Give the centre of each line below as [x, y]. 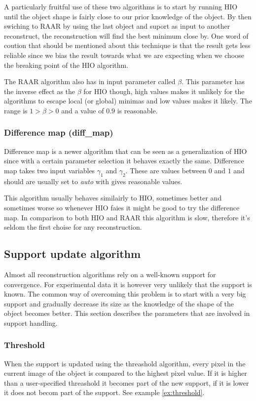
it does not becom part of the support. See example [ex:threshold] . [104, 392]
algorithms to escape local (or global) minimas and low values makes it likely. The [128, 101]
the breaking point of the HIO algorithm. [66, 65]
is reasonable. [137, 110]
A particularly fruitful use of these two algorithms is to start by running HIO [121, 6]
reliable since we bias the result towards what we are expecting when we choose [124, 55]
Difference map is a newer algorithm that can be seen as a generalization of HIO [126, 151]
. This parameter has [213, 81]
